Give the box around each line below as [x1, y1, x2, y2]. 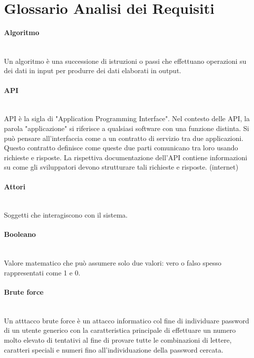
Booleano [4, 229, 36, 239]
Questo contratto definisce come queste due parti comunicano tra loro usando [4, 142, 238, 153]
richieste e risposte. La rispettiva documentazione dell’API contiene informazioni [4, 152, 248, 162]
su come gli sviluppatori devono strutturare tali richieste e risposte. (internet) [4, 162, 239, 172]
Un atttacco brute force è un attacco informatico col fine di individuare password [4, 315, 249, 325]
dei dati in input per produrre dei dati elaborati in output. [4, 65, 181, 76]
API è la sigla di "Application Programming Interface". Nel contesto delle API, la [4, 113, 250, 124]
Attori [4, 181, 26, 191]
